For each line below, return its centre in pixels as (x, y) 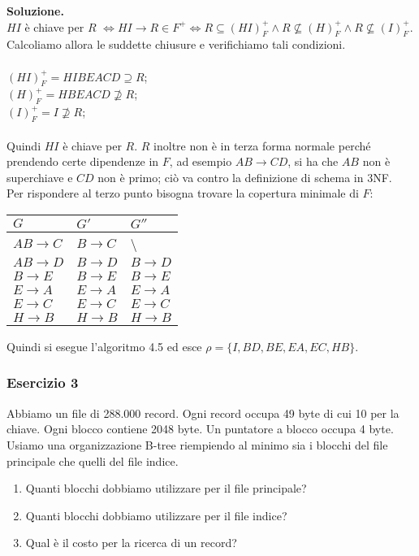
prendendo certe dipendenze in (83, 161)
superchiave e (40, 177)
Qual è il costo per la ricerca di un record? (131, 543)
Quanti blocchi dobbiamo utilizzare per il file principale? (166, 488)
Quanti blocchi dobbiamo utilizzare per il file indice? (156, 515)
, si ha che (313, 161)
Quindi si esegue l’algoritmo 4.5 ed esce (104, 346)
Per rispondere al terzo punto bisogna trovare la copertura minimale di (183, 193)
